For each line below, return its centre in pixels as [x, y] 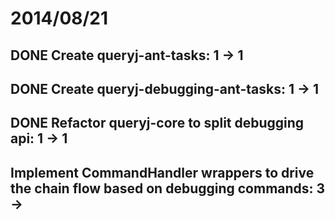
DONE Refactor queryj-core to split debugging [157, 123]
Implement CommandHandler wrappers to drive [162, 172]
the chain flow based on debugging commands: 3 [168, 188]
